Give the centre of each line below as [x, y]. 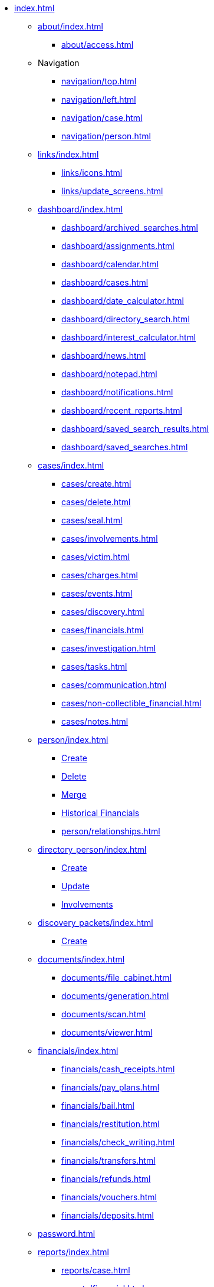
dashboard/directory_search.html [126, 319]
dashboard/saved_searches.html [125, 447]
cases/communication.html [114, 685]
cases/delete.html [96, 502]
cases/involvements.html [110, 538]
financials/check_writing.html [118, 1142]
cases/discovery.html [103, 612]
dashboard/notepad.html [109, 374]
